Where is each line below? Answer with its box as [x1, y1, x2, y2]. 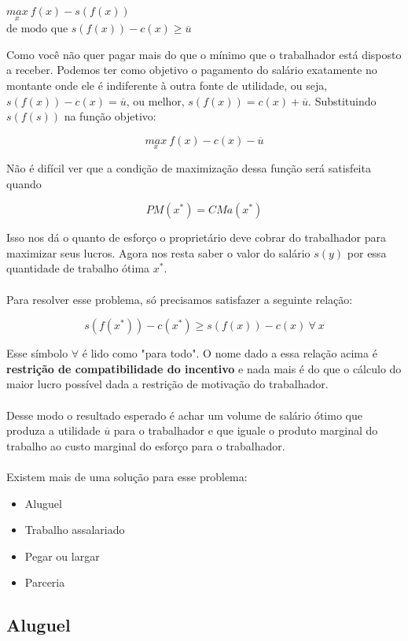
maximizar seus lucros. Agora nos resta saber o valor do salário [6, 244, 311, 261]
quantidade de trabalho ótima [6, 260, 150, 276]
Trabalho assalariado [24, 521, 125, 538]
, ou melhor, [126, 92, 185, 109]
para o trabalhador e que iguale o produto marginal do [113, 422, 378, 439]
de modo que [6, 24, 68, 35]
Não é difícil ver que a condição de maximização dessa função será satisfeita [6, 160, 371, 176]
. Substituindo [308, 92, 377, 109]
